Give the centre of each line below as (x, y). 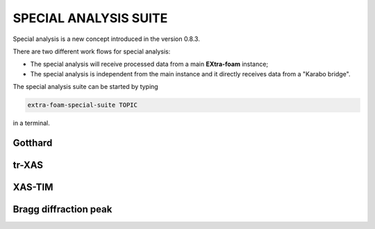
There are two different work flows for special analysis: (92, 51)
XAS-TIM (33, 187)
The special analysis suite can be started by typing (86, 87)
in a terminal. (31, 123)
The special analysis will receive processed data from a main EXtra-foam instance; (149, 64)
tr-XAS (28, 165)
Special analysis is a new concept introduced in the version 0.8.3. (107, 39)
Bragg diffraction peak (62, 209)
